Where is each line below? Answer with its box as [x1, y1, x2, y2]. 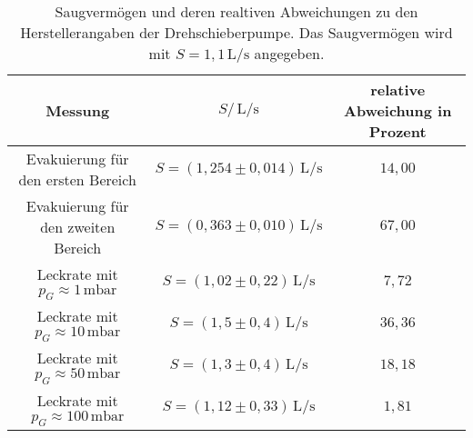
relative [370, 79, 426, 100]
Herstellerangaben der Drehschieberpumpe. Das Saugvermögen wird [20, 22, 453, 43]
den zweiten [40, 216, 116, 237]
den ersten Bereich [18, 169, 136, 190]
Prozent [368, 121, 427, 142]
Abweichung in [344, 100, 452, 121]
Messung [45, 100, 110, 121]
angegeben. [254, 43, 325, 64]
